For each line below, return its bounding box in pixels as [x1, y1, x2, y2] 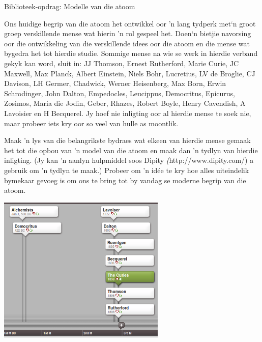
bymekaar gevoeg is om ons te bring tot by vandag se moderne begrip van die [4, 175, 246, 185]
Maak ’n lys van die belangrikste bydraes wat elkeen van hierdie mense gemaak [4, 135, 251, 146]
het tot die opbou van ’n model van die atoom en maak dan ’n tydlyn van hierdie [4, 145, 258, 155]
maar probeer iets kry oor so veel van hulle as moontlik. [4, 118, 179, 128]
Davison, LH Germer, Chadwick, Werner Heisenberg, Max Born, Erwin [4, 78, 226, 89]
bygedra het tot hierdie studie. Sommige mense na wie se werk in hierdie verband [4, 48, 258, 59]
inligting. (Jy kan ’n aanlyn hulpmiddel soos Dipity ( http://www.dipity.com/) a [4, 155, 254, 165]
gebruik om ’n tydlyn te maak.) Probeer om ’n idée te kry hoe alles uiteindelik [4, 164, 249, 175]
